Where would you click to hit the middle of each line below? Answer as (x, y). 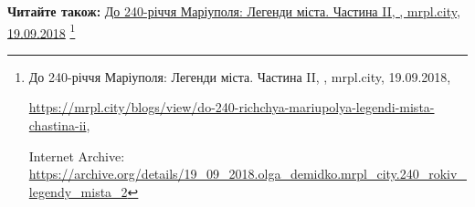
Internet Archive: (77, 155)
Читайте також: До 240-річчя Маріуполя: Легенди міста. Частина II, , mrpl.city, (234, 11)
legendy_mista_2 (78, 191)
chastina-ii (58, 125)
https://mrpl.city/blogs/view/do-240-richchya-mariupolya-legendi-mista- (232, 107)
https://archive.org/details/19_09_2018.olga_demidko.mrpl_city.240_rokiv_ (248, 174)
